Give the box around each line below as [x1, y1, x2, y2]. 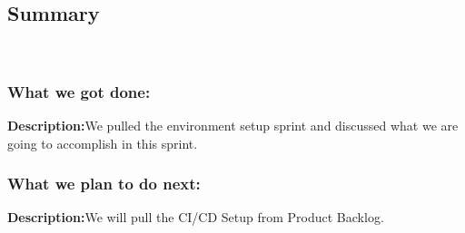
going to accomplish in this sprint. [7, 133, 198, 152]
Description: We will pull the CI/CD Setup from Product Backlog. [7, 208, 384, 227]
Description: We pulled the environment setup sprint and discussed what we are [7, 116, 459, 135]
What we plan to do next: [7, 172, 201, 195]
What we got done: [7, 80, 151, 102]
